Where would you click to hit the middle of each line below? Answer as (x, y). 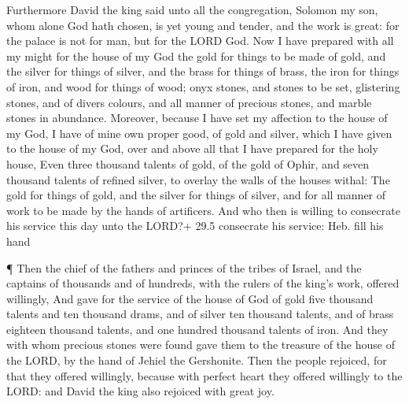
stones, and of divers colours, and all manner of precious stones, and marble (189, 102)
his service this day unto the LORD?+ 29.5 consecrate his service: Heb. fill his (195, 226)
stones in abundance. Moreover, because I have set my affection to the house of (197, 118)
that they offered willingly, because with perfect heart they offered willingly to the (204, 375)
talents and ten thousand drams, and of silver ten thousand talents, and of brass (200, 314)
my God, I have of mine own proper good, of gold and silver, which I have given (199, 133)
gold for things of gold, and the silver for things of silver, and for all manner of (196, 195)
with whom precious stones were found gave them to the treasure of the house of (201, 345)
